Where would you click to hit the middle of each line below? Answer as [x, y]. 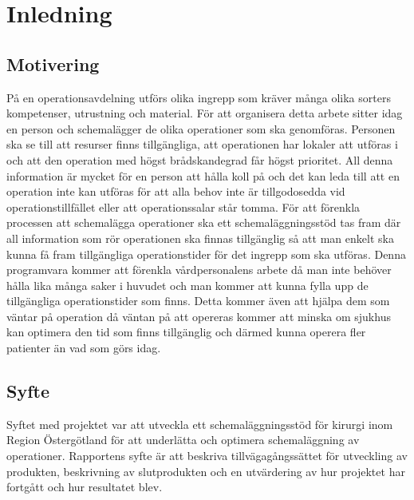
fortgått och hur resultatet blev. [85, 487]
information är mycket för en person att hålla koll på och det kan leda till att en [203, 175]
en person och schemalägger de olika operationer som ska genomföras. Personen [201, 128]
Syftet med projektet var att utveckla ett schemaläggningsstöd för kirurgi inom [200, 424]
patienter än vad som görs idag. [84, 348]
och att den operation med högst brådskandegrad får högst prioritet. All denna [200, 159]
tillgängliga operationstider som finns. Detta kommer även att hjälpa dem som [198, 301]
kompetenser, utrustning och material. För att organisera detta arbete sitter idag [205, 113]
